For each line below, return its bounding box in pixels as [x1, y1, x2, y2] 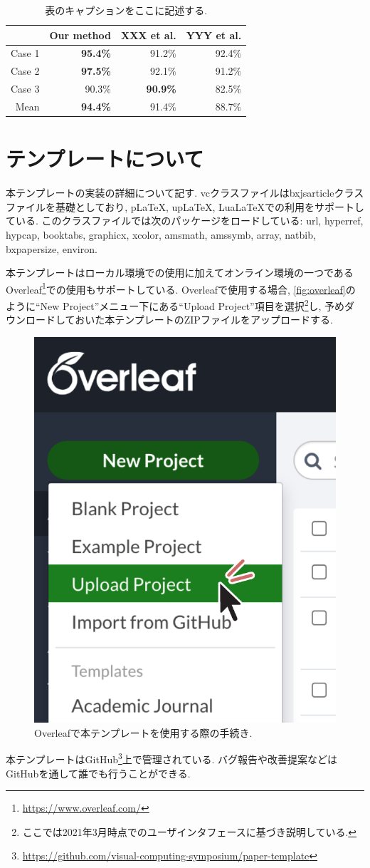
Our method [49, 27, 111, 42]
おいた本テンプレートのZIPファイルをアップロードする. [75, 312, 333, 327]
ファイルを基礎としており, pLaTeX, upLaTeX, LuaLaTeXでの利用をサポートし [6, 199, 364, 214]
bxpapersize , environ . [6, 241, 97, 256]
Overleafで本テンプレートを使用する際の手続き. [34, 725, 253, 740]
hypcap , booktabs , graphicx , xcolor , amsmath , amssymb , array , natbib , [6, 227, 316, 242]
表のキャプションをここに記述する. [45, 3, 208, 17]
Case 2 [11, 63, 40, 78]
